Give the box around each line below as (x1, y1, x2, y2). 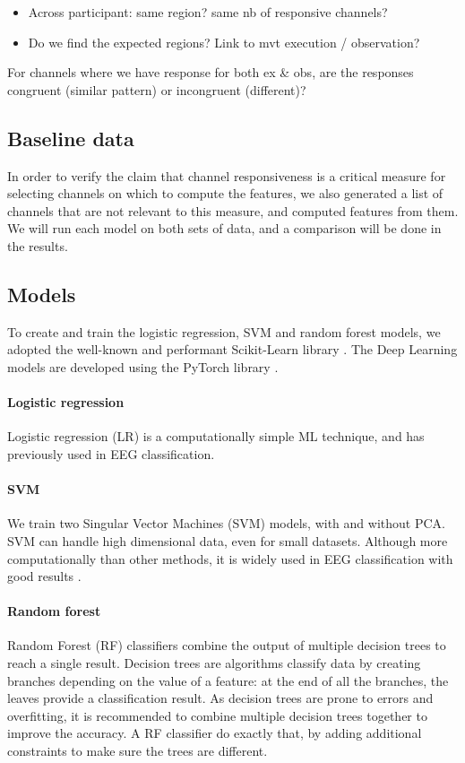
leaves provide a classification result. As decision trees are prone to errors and (7, 689, 434, 707)
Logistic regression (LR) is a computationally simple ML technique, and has (7, 427, 425, 446)
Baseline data (7, 124, 134, 152)
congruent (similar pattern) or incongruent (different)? (7, 80, 306, 99)
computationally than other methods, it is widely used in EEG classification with (7, 549, 453, 568)
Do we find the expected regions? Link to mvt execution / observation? (28, 32, 420, 51)
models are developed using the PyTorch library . (7, 357, 279, 376)
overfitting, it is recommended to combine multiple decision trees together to (7, 706, 427, 724)
